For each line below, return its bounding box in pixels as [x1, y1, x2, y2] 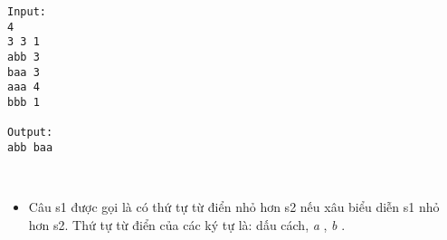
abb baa [7, 140, 53, 154]
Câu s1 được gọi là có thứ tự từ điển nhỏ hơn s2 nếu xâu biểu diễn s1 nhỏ [28, 197, 440, 216]
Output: [7, 126, 53, 139]
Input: [7, 5, 46, 18]
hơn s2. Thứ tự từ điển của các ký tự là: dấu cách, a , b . [28, 215, 346, 234]
